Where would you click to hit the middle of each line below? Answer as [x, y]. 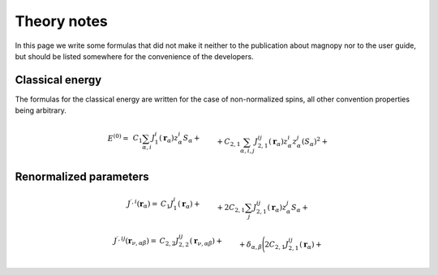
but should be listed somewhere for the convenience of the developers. [135, 56]
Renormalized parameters [82, 176]
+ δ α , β [251, 245]
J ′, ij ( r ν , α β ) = [135, 241]
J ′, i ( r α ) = [142, 204]
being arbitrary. [41, 110]
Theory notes [62, 21]
